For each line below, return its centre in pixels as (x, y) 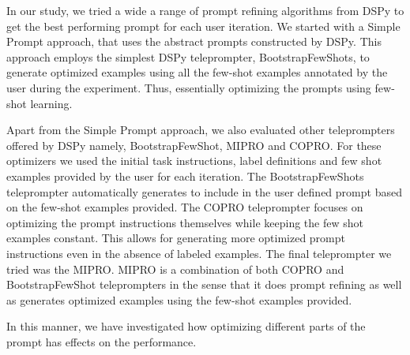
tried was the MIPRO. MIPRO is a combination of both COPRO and (175, 269)
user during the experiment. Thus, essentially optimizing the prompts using (189, 87)
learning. (51, 103)
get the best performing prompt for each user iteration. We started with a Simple (203, 26)
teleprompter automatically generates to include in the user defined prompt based (204, 191)
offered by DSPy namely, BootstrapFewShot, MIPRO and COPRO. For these (194, 145)
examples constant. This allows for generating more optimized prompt (176, 238)
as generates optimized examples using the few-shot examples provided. (179, 299)
